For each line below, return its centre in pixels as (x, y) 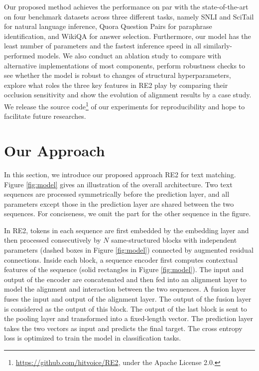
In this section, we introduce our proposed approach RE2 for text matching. (120, 174)
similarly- (218, 46)
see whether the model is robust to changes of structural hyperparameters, (118, 75)
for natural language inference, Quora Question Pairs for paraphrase (108, 26)
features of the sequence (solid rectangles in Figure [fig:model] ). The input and (124, 269)
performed (20, 55)
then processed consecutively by (53, 240)
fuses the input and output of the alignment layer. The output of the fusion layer (128, 299)
